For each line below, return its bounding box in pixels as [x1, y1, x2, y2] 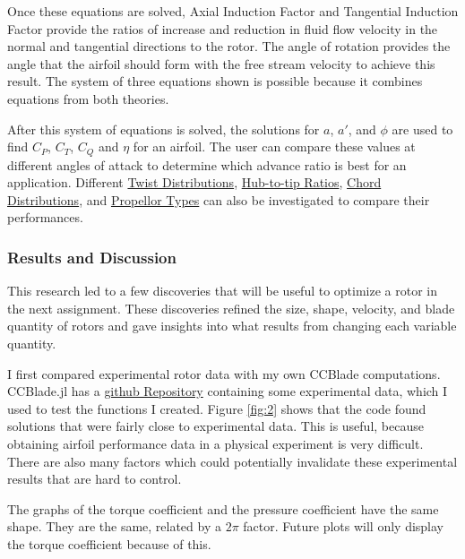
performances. [7, 208, 83, 227]
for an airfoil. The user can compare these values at [133, 137, 416, 156]
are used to [392, 119, 453, 138]
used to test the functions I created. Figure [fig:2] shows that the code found [7, 399, 426, 417]
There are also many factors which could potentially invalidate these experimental [7, 451, 458, 470]
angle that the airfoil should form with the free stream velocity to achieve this [7, 54, 435, 73]
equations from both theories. [7, 89, 169, 107]
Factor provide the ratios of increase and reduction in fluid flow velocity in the [7, 19, 438, 38]
